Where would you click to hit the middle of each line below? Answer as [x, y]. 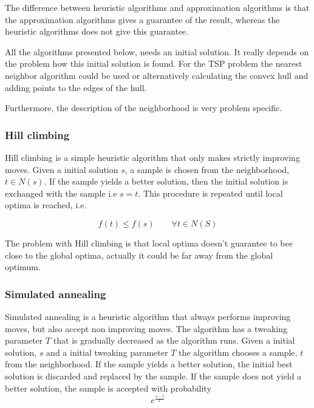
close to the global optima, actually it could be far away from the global [139, 255]
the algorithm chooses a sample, [238, 352]
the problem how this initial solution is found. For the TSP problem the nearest [154, 63]
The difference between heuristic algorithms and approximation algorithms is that [157, 7]
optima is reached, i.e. [46, 205]
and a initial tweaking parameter [107, 352]
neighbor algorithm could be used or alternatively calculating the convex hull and [157, 75]
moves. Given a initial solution [62, 169]
